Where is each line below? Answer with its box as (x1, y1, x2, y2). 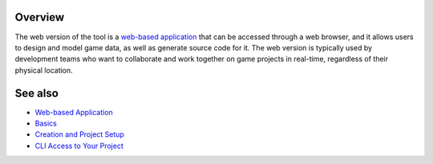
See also (14, 86, 59, 100)
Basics (34, 118, 58, 128)
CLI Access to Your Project (34, 141, 123, 150)
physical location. (14, 65, 74, 75)
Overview (14, 10, 65, 24)
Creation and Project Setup (34, 130, 124, 139)
